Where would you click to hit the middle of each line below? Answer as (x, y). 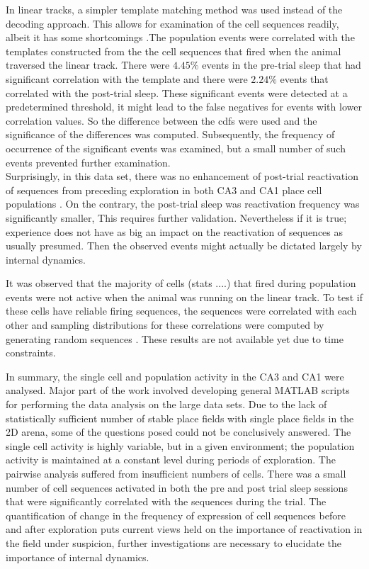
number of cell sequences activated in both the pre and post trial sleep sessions (177, 487)
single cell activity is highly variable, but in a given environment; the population (180, 445)
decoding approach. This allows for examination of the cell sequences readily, (172, 23)
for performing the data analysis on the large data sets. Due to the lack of (166, 404)
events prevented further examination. (88, 162)
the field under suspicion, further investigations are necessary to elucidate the (174, 542)
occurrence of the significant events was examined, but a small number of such (176, 148)
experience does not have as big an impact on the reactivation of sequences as (175, 231)
